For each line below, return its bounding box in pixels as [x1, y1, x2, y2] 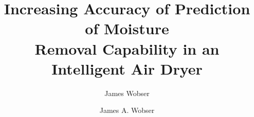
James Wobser [104, 87, 150, 98]
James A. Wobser [99, 105, 155, 115]
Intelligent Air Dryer [51, 58, 203, 79]
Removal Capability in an [34, 38, 220, 59]
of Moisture [85, 18, 169, 39]
